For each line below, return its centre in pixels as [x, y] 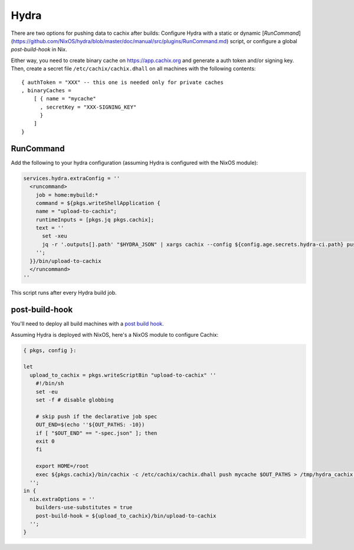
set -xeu [55, 236]
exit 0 [45, 441]
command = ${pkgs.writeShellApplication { [98, 203]
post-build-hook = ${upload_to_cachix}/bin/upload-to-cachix [126, 516]
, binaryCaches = [46, 90]
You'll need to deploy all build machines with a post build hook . [88, 324]
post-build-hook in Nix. [39, 50]
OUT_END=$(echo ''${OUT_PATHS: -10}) [90, 425]
